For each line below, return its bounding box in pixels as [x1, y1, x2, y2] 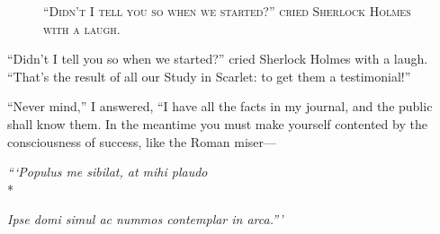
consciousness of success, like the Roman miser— [7, 132, 277, 151]
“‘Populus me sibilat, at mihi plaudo [7, 162, 208, 181]
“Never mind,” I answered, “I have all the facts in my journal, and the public [7, 97, 433, 116]
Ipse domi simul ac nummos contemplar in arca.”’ [7, 210, 283, 229]
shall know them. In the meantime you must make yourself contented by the [7, 114, 427, 133]
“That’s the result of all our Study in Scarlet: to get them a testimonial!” [7, 66, 411, 85]
